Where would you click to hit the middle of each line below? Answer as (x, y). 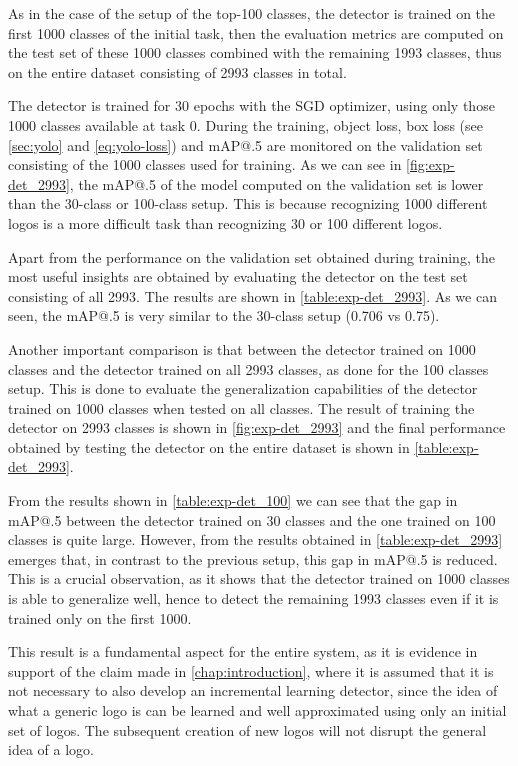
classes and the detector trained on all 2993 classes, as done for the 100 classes (248, 368)
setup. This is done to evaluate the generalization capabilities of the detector (243, 388)
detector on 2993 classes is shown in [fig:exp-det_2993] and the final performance (257, 427)
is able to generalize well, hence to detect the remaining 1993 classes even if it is (253, 598)
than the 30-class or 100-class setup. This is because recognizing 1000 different (248, 203)
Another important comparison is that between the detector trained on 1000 (242, 348)
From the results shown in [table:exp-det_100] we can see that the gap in (233, 500)
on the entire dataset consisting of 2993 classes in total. (177, 71)
